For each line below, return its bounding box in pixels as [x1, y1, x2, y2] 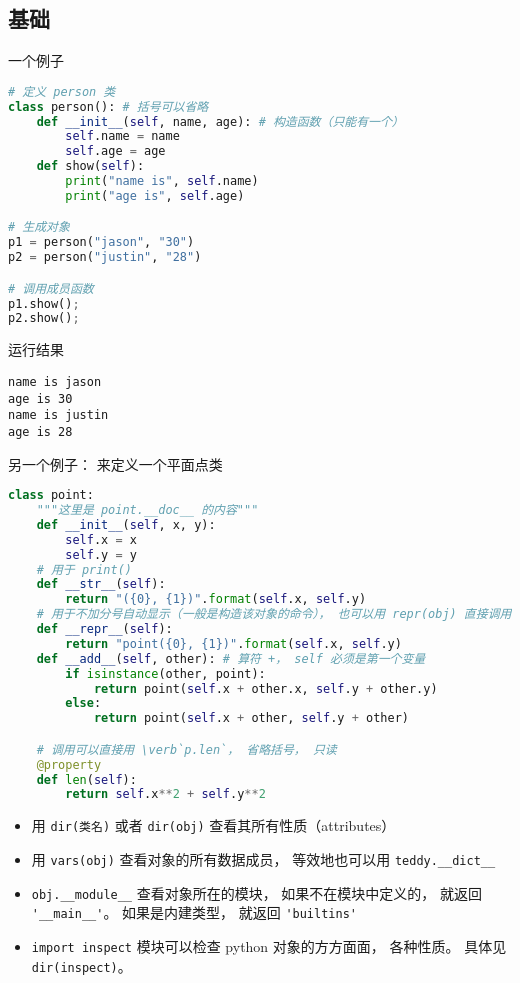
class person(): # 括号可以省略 [8, 99, 209, 114]
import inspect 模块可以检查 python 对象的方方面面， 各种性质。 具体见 [31, 935, 507, 956]
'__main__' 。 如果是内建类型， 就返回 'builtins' [31, 902, 357, 923]
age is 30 [8, 391, 73, 406]
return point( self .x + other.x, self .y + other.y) [93, 681, 438, 696]
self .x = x [65, 532, 137, 547]
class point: [8, 488, 94, 503]
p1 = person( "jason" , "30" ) [8, 235, 195, 250]
